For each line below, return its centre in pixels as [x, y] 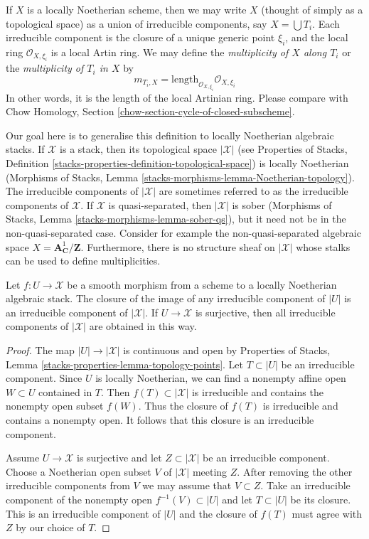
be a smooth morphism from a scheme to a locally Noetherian [202, 284]
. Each [326, 23]
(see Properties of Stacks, [293, 149]
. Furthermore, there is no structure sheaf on [178, 246]
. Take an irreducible [305, 485]
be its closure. [321, 500]
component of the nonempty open [79, 500]
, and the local [317, 37]
